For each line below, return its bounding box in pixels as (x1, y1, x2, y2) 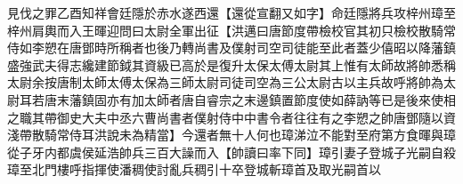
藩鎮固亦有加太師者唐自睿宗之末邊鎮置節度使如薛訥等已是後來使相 (69, 90, 456, 108)
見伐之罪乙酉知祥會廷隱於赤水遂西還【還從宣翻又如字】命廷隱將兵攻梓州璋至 (7, 4, 456, 21)
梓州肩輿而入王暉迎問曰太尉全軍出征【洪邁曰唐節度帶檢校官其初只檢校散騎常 (7, 20, 456, 39)
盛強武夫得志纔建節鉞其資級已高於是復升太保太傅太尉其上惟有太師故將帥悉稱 (7, 55, 456, 74)
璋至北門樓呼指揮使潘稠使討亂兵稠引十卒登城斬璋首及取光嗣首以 (7, 160, 381, 179)
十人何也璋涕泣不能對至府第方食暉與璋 (231, 125, 456, 144)
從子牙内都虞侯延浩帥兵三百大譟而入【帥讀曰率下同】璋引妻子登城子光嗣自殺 (7, 142, 456, 161)
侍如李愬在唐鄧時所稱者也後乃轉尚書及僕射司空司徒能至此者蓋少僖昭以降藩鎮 (7, 38, 456, 57)
